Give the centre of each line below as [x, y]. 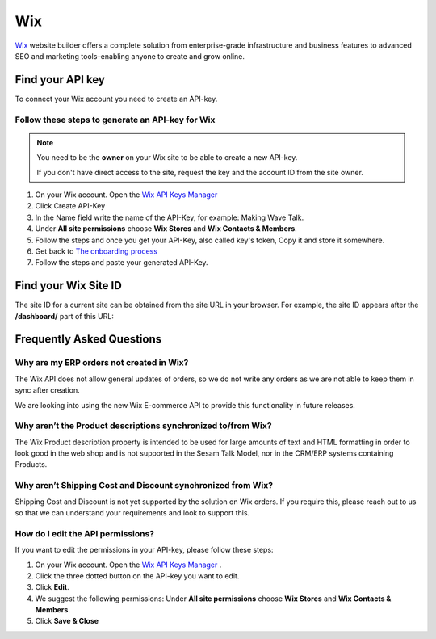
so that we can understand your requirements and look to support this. [132, 513]
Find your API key [60, 80]
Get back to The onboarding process [96, 251]
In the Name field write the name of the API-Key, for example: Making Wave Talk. [170, 217]
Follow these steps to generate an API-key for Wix [115, 120]
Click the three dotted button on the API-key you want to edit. [137, 576]
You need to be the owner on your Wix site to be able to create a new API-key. [167, 158]
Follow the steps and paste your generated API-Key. [122, 263]
